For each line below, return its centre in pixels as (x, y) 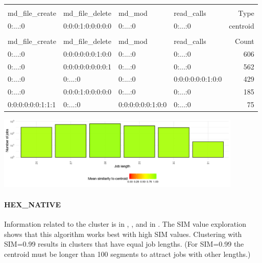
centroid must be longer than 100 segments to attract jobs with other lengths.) (127, 254)
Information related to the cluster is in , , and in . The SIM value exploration (125, 224)
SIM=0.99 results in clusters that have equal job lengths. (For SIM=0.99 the (124, 244)
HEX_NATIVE (32, 204)
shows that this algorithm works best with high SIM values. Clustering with (123, 234)
